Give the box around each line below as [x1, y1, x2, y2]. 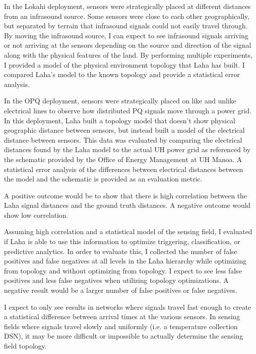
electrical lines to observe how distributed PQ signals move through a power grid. [4, 105, 252, 115]
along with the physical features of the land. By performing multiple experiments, [4, 49, 253, 60]
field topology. [4, 341, 47, 351]
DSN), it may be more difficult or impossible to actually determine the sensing [4, 331, 243, 341]
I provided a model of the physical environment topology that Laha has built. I [4, 59, 245, 70]
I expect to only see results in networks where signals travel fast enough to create [4, 301, 252, 312]
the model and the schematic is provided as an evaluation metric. [4, 174, 202, 184]
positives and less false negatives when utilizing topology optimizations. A [4, 275, 229, 285]
